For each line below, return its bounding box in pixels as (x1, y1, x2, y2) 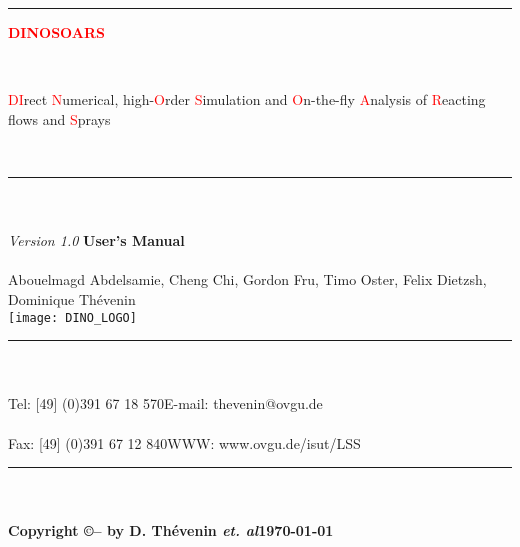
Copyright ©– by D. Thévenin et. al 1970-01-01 (8, 520, 334, 541)
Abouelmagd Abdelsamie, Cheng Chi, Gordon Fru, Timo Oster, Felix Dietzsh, (8, 269, 487, 290)
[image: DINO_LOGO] (8, 310, 137, 325)
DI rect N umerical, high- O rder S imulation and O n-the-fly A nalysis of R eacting (8, 89, 486, 110)
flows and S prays (8, 108, 111, 129)
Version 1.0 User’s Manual (8, 230, 185, 251)
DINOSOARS (8, 22, 105, 42)
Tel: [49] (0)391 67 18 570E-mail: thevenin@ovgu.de (8, 393, 323, 414)
